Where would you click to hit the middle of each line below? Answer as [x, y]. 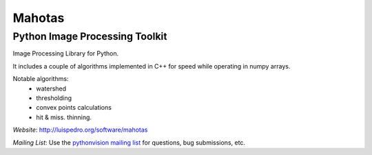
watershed [51, 88]
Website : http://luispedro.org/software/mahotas [80, 130]
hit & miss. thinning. [64, 117]
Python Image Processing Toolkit [90, 36]
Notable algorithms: [41, 79]
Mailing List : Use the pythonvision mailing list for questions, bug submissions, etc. [129, 142]
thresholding [54, 98]
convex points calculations [74, 108]
